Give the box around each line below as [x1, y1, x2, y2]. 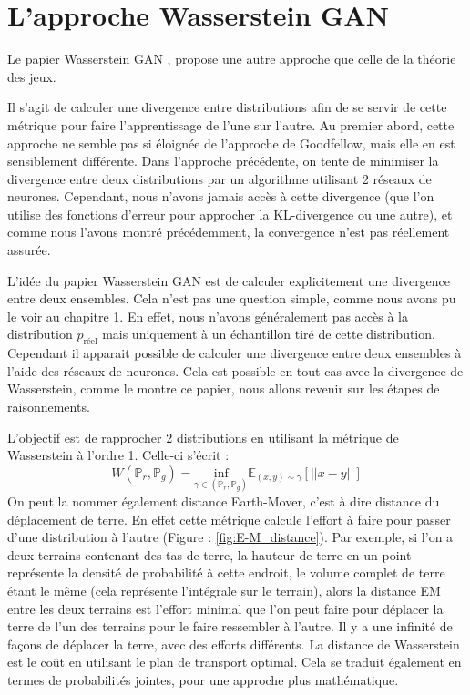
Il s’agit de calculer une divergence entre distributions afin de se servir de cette [7, 97, 447, 117]
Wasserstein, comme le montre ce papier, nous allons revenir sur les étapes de [7, 379, 440, 398]
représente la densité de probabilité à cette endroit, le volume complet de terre [7, 563, 445, 582]
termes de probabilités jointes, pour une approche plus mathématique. [7, 669, 399, 689]
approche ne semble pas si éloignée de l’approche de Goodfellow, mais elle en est [7, 133, 455, 152]
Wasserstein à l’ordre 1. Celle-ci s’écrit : [7, 445, 230, 465]
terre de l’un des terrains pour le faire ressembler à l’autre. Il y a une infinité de [7, 617, 453, 636]
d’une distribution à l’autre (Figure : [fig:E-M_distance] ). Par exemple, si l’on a [7, 527, 454, 547]
